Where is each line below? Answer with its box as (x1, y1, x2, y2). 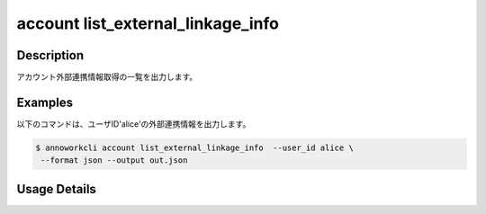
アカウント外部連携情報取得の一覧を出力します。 (16, 72, 198, 83)
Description (16, 48, 85, 63)
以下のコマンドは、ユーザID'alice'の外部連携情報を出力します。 (16, 118, 251, 129)
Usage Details (16, 181, 96, 197)
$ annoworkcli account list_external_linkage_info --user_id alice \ (35, 142, 355, 153)
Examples (16, 94, 74, 110)
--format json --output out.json (40, 156, 188, 165)
